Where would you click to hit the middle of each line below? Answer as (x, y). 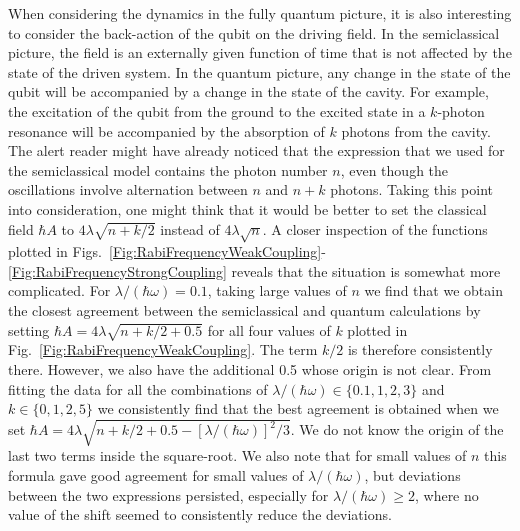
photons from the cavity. (416, 130)
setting (29, 329)
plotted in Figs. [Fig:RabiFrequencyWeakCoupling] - (167, 251)
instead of (190, 228)
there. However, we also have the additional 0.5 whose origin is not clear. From (250, 369)
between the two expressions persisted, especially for (168, 494)
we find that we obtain (433, 290)
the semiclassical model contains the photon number (168, 169)
